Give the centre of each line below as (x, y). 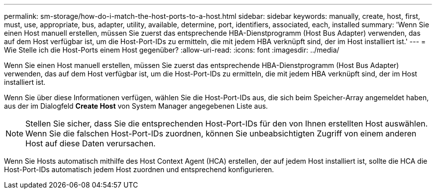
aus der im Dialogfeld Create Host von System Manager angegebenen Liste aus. (136, 106)
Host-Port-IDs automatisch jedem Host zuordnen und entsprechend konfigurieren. (139, 169)
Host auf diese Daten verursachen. (91, 143)
